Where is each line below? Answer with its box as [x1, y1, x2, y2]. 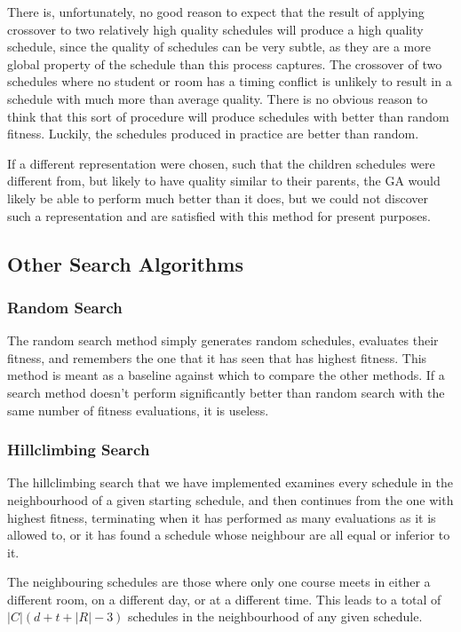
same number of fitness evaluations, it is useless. [7, 400, 269, 419]
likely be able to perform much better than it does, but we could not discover [7, 188, 428, 207]
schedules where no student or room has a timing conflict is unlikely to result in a [7, 72, 452, 91]
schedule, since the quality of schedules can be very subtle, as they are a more [7, 37, 431, 56]
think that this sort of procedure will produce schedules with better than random [7, 107, 449, 125]
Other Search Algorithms [7, 249, 243, 277]
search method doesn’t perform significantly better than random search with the [7, 383, 445, 401]
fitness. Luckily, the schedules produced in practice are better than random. [7, 124, 419, 143]
